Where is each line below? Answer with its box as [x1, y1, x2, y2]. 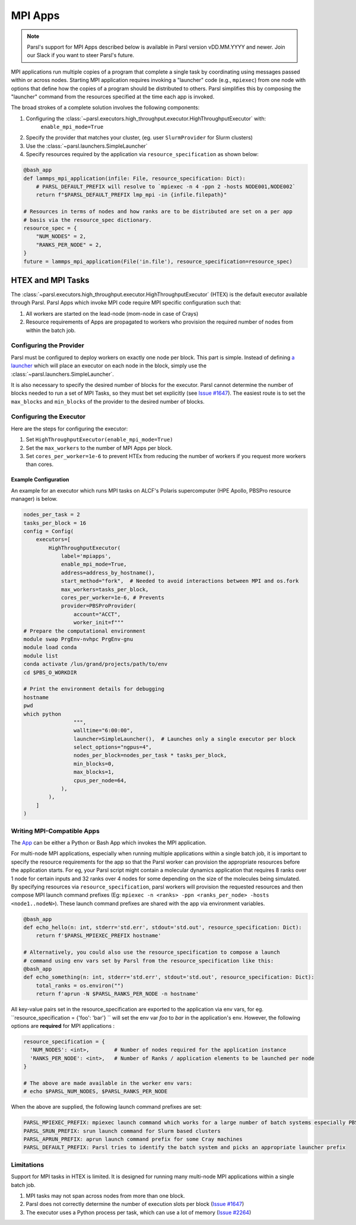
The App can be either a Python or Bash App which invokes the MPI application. [11, 839, 207, 846]
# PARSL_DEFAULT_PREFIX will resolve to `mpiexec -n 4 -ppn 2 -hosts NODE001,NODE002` [36, 183, 296, 190]
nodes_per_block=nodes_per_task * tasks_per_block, [73, 752, 227, 759]
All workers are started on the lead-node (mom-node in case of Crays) [26, 310, 199, 317]
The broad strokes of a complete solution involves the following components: [11, 104, 200, 111]
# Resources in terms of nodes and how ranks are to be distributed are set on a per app [23, 208, 293, 215]
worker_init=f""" [73, 619, 124, 626]
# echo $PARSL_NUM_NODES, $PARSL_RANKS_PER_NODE [23, 1088, 168, 1095]
